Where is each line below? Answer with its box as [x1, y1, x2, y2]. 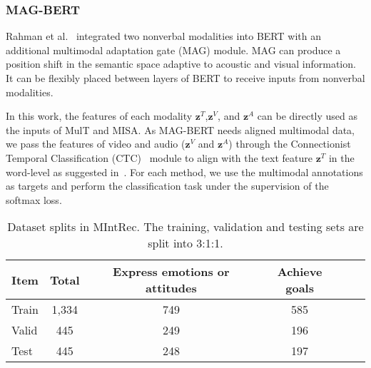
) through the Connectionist [228, 136, 351, 151]
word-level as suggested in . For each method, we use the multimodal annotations [6, 164, 363, 179]
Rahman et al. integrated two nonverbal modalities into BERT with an [6, 29, 321, 44]
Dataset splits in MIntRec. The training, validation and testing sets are [7, 218, 364, 235]
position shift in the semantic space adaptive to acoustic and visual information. [6, 56, 356, 71]
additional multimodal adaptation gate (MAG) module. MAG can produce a [6, 42, 341, 57]
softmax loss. [6, 192, 62, 207]
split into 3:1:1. [148, 235, 223, 252]
